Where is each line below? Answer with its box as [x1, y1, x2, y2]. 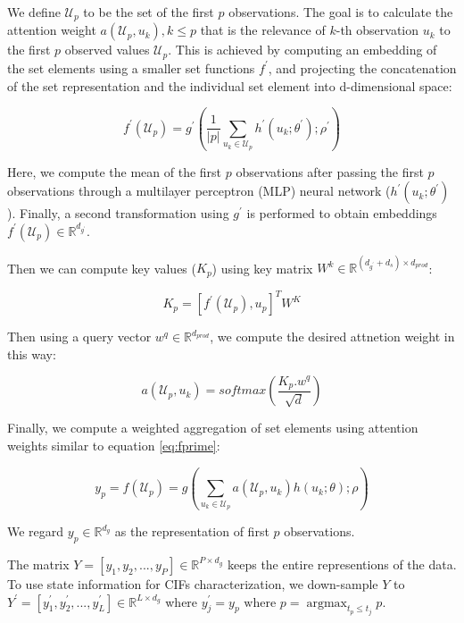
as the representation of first [114, 522, 269, 541]
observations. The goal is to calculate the [228, 3, 453, 21]
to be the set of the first [83, 3, 214, 21]
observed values [64, 40, 150, 59]
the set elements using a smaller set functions [7, 58, 255, 77]
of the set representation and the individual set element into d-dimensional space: [7, 76, 452, 95]
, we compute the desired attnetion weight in [210, 327, 455, 346]
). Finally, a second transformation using [7, 204, 229, 223]
